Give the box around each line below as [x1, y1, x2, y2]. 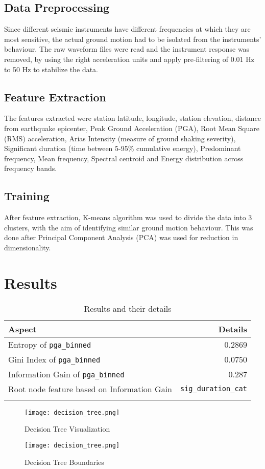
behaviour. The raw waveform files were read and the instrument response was [4, 44, 250, 54]
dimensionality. [4, 242, 51, 252]
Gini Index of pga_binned [8, 353, 101, 365]
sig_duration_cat [180, 385, 247, 393]
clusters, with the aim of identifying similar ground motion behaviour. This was [4, 222, 253, 232]
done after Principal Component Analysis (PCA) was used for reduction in [4, 232, 238, 243]
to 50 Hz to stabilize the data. [4, 63, 99, 74]
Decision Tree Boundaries [25, 456, 104, 467]
